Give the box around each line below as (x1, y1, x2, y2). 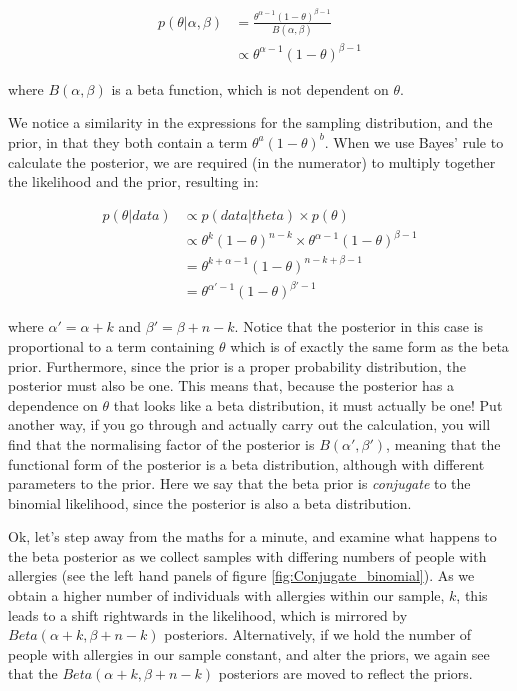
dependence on (8, 394, 98, 415)
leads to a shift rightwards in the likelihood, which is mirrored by (8, 604, 408, 625)
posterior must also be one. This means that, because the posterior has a (8, 375, 455, 396)
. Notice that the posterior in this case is (234, 316, 484, 337)
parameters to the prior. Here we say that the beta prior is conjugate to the (8, 473, 471, 494)
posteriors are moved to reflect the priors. (218, 663, 473, 684)
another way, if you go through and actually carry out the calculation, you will (8, 414, 491, 435)
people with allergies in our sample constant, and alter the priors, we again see (8, 643, 490, 664)
